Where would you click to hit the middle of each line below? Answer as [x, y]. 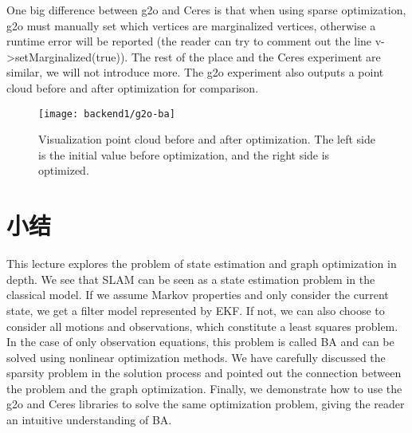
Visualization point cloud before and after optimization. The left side [207, 139]
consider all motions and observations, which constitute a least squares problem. [202, 326]
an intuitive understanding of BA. [89, 420]
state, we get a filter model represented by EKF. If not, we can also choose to [196, 310]
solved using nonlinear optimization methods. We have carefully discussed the [196, 357]
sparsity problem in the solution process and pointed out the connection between [204, 373]
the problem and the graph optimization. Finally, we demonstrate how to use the [204, 388]
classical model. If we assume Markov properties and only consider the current [198, 295]
